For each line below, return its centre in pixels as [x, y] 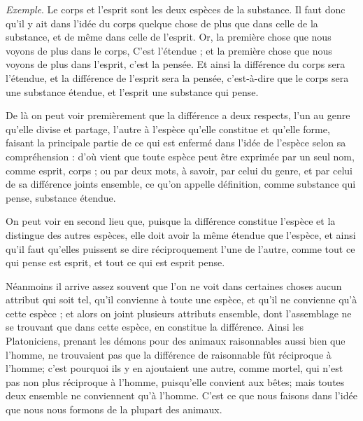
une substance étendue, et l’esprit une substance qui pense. [132, 91]
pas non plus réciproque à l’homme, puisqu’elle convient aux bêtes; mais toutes [175, 381]
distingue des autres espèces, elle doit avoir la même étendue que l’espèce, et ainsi [181, 234]
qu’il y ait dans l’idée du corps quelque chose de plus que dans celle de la [162, 23]
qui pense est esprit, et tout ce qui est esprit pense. [115, 262]
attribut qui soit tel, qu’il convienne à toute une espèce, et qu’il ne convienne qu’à [181, 299]
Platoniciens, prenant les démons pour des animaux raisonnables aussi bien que [176, 341]
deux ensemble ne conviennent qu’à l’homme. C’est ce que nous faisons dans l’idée [181, 395]
